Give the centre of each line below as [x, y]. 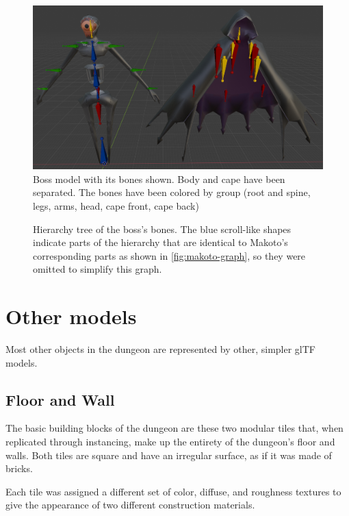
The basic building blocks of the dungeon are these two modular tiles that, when [174, 428]
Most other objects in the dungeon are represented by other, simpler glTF [161, 349]
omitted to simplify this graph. [98, 269]
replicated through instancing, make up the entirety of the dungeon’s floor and [170, 441]
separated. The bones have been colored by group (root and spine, [172, 192]
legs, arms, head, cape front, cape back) [116, 205]
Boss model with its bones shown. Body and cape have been [159, 179]
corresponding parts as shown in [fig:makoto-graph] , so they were [169, 255]
